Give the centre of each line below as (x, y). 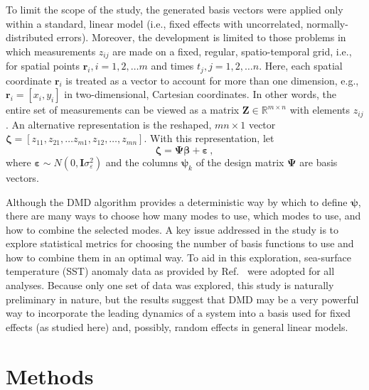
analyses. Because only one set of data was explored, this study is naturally (170, 285)
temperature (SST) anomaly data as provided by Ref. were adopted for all (170, 271)
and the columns (142, 162)
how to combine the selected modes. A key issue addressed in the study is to (172, 229)
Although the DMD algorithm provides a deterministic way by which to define (177, 201)
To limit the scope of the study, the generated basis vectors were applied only (175, 9)
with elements (320, 110)
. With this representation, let (209, 138)
